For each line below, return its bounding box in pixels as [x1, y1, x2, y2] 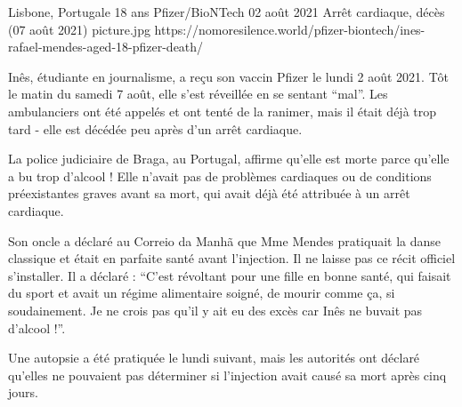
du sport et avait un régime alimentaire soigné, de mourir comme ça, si [8, 283, 395, 302]
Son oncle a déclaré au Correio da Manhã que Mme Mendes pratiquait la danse [8, 231, 442, 250]
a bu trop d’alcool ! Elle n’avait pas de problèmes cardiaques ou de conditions [8, 166, 432, 185]
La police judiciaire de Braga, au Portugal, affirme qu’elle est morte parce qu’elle [8, 149, 450, 168]
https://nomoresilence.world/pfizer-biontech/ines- [154, 20, 426, 38]
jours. [8, 383, 38, 402]
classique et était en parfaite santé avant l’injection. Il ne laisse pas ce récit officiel [8, 249, 456, 267]
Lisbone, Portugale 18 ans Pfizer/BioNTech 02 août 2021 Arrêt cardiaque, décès [8, 3, 445, 20]
